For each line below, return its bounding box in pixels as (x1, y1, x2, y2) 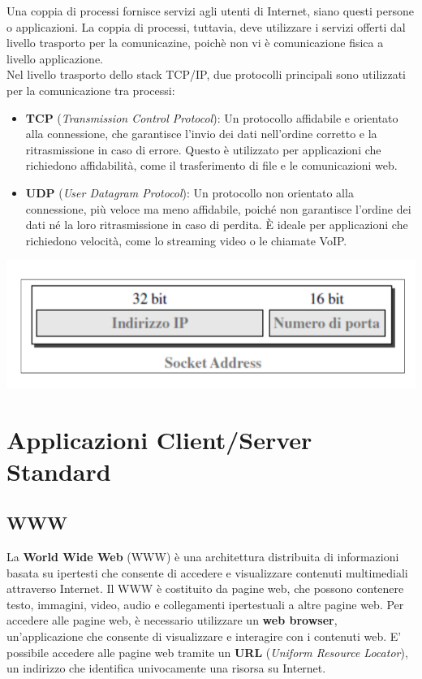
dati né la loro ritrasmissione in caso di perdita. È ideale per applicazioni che (25, 216, 408, 233)
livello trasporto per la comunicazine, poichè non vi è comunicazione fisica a (6, 34, 384, 51)
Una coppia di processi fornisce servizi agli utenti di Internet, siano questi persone (6, 2, 415, 19)
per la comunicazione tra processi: (6, 81, 175, 98)
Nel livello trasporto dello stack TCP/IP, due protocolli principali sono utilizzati (6, 66, 406, 83)
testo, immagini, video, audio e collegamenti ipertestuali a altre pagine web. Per (6, 595, 404, 612)
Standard (6, 454, 111, 487)
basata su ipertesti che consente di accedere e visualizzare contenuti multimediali (6, 564, 408, 581)
